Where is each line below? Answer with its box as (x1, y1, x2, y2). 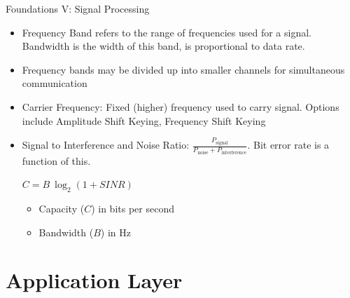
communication (22, 76, 87, 90)
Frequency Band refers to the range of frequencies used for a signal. (22, 25, 311, 39)
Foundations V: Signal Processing (6, 1, 150, 15)
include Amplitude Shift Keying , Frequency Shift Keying (22, 113, 266, 128)
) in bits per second (91, 201, 174, 215)
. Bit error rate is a (247, 137, 330, 152)
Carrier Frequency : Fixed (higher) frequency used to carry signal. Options (22, 99, 339, 114)
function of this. (22, 153, 91, 168)
